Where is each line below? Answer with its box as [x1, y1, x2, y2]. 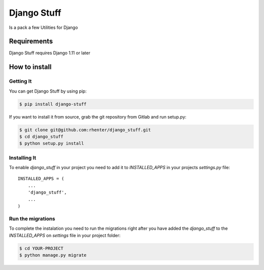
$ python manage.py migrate [19, 252, 87, 258]
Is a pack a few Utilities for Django [9, 25, 78, 30]
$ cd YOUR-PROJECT [19, 245, 64, 251]
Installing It [9, 154, 37, 161]
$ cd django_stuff [19, 134, 64, 139]
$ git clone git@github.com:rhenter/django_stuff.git [19, 127, 151, 132]
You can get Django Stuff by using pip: [9, 88, 87, 94]
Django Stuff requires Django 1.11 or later [9, 50, 90, 56]
